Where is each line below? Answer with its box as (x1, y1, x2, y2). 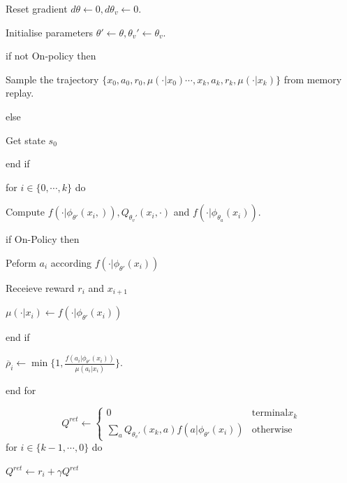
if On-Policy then (6, 232, 80, 246)
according (50, 255, 92, 269)
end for (6, 382, 36, 397)
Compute (6, 204, 45, 219)
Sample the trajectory (6, 71, 99, 86)
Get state (6, 132, 45, 147)
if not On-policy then (6, 48, 96, 63)
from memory (283, 71, 342, 86)
